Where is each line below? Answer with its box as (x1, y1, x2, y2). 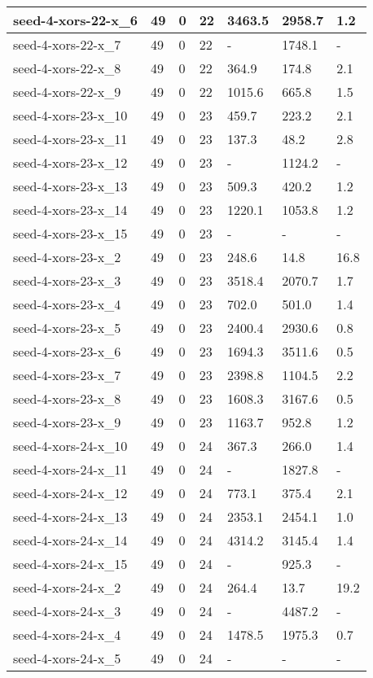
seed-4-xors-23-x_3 (13, 271, 121, 290)
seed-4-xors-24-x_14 (13, 531, 128, 549)
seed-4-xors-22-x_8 (13, 59, 121, 77)
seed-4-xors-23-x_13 (13, 177, 128, 195)
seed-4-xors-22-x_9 (13, 82, 121, 101)
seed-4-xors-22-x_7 (13, 35, 121, 54)
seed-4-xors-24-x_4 (13, 625, 121, 644)
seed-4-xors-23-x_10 (13, 106, 128, 125)
